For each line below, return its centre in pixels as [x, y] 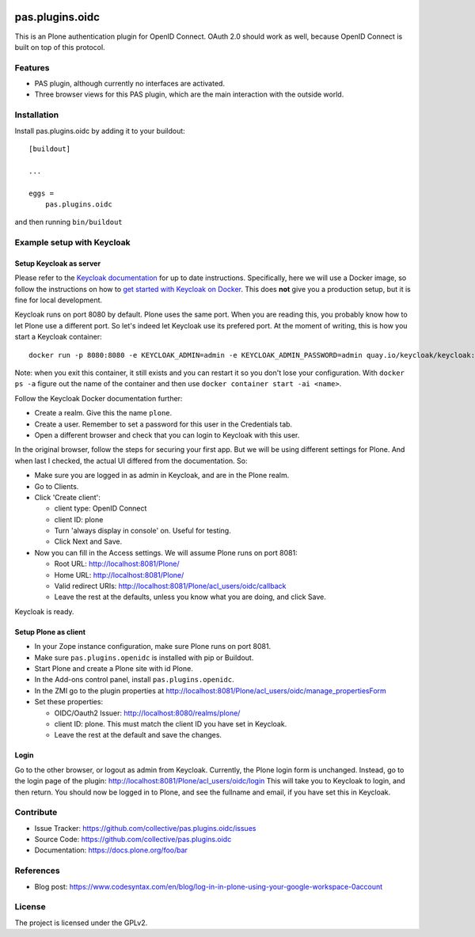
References [37, 871]
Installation [37, 115]
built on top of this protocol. [60, 47]
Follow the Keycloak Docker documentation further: [99, 398]
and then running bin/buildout [68, 222]
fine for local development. [59, 300]
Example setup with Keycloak [72, 243]
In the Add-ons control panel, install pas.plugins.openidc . [135, 680]
